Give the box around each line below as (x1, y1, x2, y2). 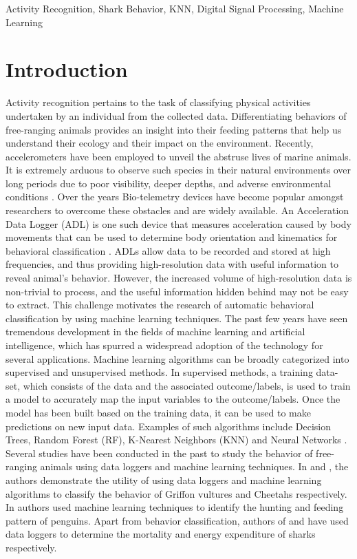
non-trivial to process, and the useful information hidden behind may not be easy (6, 284, 349, 298)
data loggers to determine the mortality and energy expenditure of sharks (6, 527, 316, 541)
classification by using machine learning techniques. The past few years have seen (6, 310, 348, 325)
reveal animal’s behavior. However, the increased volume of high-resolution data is (6, 271, 352, 285)
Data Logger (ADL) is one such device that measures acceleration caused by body (6, 216, 351, 231)
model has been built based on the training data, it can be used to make (6, 405, 311, 419)
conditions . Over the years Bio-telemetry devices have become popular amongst (6, 189, 344, 204)
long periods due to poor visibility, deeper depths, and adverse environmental (6, 176, 332, 190)
